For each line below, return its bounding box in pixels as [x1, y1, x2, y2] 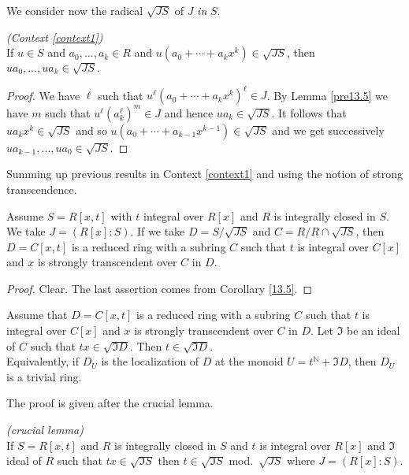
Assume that [6, 306, 68, 323]
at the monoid [215, 353, 284, 369]
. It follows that [271, 104, 347, 121]
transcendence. [6, 180, 77, 197]
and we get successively [272, 121, 385, 138]
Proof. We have [6, 87, 80, 103]
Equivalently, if [6, 353, 80, 369]
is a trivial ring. [6, 368, 82, 384]
